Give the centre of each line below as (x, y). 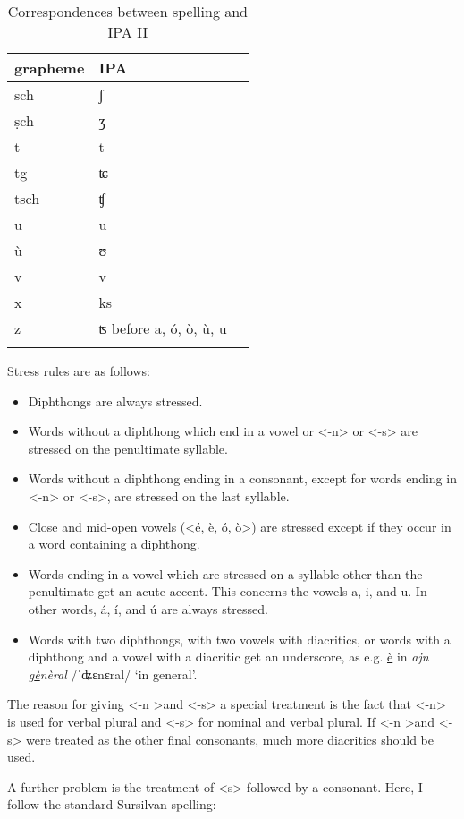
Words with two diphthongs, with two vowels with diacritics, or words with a (239, 639)
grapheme (50, 68)
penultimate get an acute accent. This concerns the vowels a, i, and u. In (228, 591)
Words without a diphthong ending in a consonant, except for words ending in (242, 478)
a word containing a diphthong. (114, 544)
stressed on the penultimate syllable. (128, 448)
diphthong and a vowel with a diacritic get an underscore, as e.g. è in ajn (228, 657)
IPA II (128, 32)
